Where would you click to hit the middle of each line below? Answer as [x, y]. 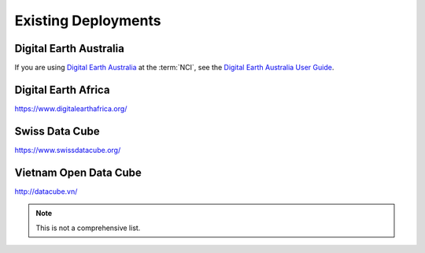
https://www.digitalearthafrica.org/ [71, 108]
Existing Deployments [88, 20]
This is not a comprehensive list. [88, 228]
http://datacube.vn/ [46, 191]
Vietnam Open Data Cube [78, 172]
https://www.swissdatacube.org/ [68, 150]
